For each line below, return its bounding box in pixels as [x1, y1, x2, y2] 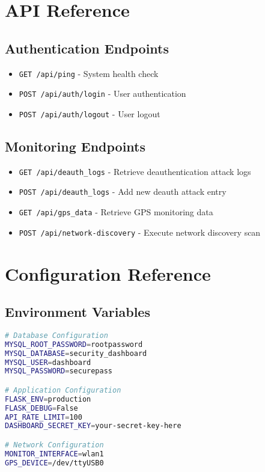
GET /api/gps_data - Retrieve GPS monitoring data [19, 206, 213, 218]
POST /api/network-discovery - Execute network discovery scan [19, 225, 261, 238]
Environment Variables [5, 302, 150, 321]
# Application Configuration [5, 385, 121, 394]
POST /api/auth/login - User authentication [19, 87, 186, 100]
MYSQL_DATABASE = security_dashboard [5, 349, 147, 358]
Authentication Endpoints [5, 38, 169, 57]
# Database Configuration [5, 331, 108, 340]
